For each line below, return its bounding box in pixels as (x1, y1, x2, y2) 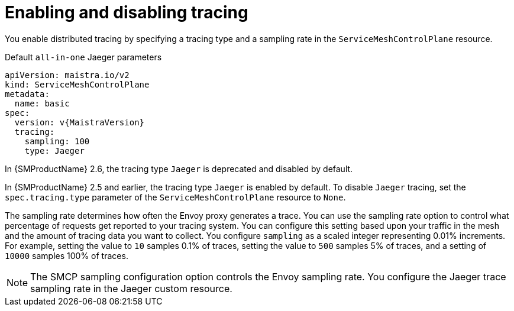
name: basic (14, 98, 70, 108)
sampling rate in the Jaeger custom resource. (30, 282, 232, 294)
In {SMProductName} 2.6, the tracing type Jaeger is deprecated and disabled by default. (5, 163, 353, 174)
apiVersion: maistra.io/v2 (5, 70, 130, 80)
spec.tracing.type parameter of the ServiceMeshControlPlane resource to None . (5, 192, 346, 202)
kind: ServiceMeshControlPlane (5, 79, 150, 89)
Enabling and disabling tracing (5, 2, 248, 22)
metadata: (5, 89, 50, 99)
